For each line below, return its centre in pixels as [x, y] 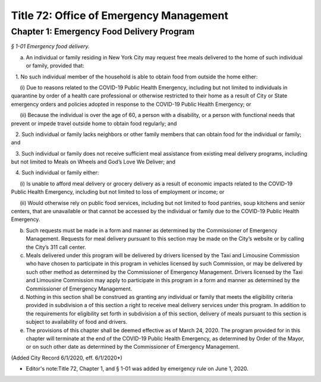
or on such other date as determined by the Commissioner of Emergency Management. [133, 347]
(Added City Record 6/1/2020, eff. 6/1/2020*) [67, 358]
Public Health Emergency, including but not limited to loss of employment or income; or [118, 192]
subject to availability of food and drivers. [77, 322]
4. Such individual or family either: [57, 173]
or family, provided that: [55, 66]
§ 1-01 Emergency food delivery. [50, 46]
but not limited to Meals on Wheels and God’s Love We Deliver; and [93, 162]
